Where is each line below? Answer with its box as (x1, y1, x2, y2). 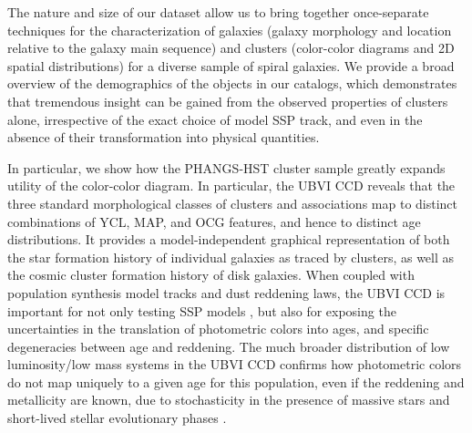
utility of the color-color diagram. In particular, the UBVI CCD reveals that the (7, 176, 456, 195)
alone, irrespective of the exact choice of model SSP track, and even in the (7, 109, 423, 129)
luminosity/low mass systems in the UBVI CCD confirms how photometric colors (7, 355, 462, 374)
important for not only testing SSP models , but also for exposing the (7, 301, 396, 320)
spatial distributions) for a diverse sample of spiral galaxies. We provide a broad (7, 56, 455, 75)
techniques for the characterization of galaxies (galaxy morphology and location (7, 20, 452, 39)
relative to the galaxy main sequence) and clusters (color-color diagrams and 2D (7, 38, 455, 57)
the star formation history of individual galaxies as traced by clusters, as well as (7, 247, 455, 266)
